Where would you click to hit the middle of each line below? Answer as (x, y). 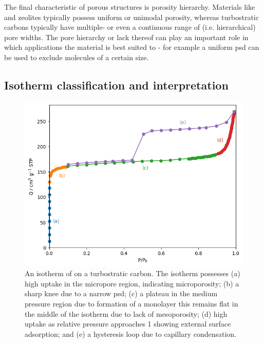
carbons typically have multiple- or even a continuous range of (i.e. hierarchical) (130, 27)
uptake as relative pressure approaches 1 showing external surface (128, 324)
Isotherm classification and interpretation (116, 85)
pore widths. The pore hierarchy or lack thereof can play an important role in (126, 37)
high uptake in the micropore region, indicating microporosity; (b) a (132, 283)
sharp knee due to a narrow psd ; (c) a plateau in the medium (121, 293)
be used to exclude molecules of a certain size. (77, 57)
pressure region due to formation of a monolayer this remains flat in (131, 303)
